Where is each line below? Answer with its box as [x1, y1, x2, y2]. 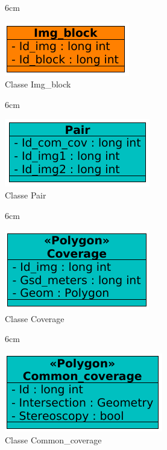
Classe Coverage [5, 312, 65, 325]
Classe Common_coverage [5, 433, 102, 446]
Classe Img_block [5, 78, 71, 90]
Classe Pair [5, 188, 46, 201]
